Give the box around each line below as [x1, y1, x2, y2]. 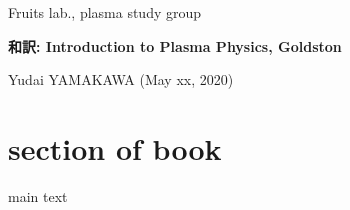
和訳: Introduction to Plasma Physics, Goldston [8, 35, 342, 56]
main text [8, 185, 68, 206]
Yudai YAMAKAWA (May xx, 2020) [8, 69, 234, 90]
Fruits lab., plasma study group [8, 2, 202, 22]
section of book [8, 127, 222, 168]
